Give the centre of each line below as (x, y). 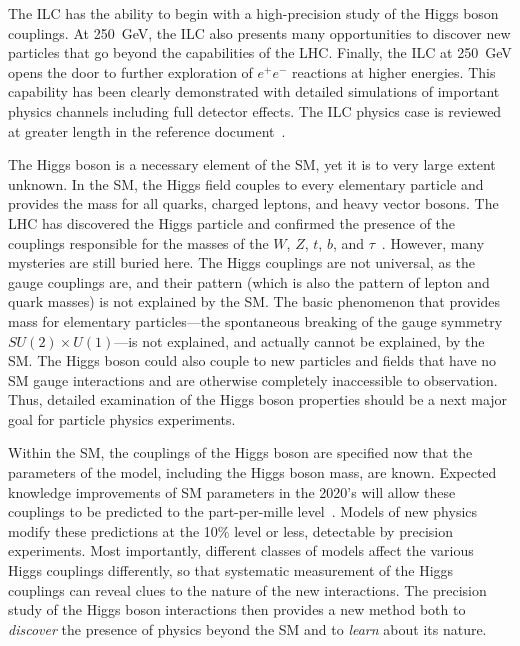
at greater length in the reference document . (147, 130)
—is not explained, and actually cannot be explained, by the (299, 340)
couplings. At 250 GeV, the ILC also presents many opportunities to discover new (259, 32)
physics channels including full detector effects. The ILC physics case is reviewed (255, 110)
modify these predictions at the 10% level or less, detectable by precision (230, 530)
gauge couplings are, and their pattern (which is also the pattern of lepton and (249, 281)
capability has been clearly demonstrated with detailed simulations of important (254, 91)
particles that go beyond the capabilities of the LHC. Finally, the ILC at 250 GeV (260, 52)
